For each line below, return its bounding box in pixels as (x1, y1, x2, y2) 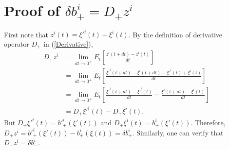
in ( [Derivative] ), (43, 38, 93, 49)
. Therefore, (191, 117, 226, 127)
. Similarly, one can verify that (132, 127, 224, 137)
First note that (4, 29, 48, 39)
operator (4, 38, 29, 49)
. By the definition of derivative (128, 29, 222, 39)
